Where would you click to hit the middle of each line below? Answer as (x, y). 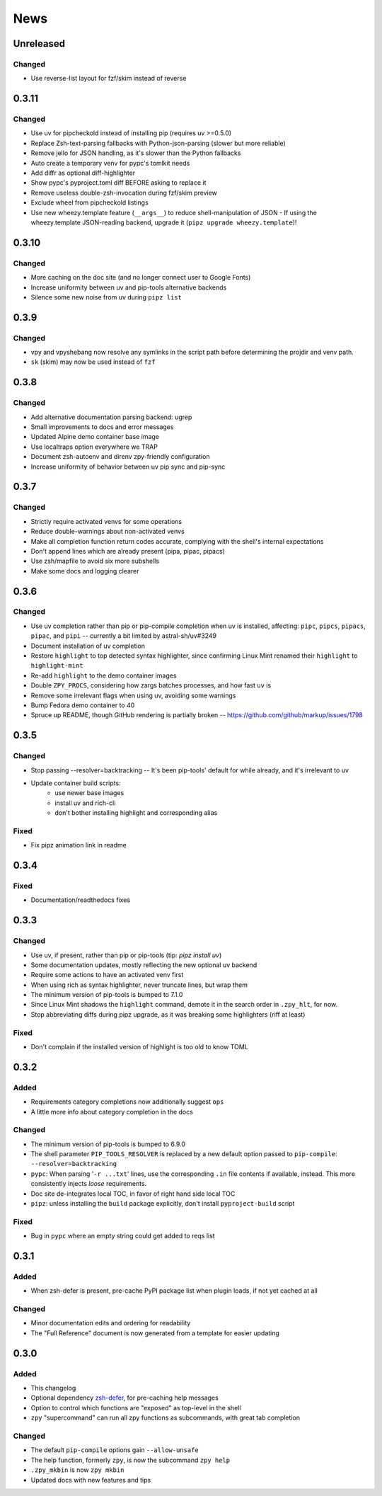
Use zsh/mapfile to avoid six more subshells (95, 561)
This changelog (53, 1388)
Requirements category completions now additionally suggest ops (127, 1102)
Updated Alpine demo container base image (95, 437)
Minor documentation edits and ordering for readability (111, 1323)
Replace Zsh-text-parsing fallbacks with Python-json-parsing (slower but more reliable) (158, 143)
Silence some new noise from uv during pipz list (106, 297)
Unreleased (39, 44)
